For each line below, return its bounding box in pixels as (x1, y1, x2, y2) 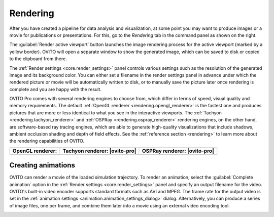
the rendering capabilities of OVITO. (9, 138, 85, 144)
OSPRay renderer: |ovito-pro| (142, 147, 214, 154)
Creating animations (9, 161, 76, 169)
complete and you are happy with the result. (9, 86, 101, 92)
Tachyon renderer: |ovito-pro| (62, 147, 136, 154)
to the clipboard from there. (9, 56, 67, 62)
